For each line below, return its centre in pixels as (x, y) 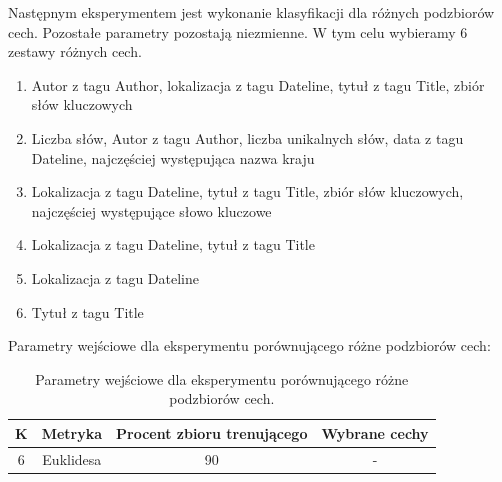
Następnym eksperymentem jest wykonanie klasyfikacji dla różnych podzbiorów (251, 12)
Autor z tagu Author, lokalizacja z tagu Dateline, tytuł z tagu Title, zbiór (258, 84)
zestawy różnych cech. (75, 51)
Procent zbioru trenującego (212, 432)
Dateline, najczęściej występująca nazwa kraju (173, 157)
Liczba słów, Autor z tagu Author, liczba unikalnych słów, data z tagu (247, 137)
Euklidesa (72, 458)
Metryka (72, 432)
